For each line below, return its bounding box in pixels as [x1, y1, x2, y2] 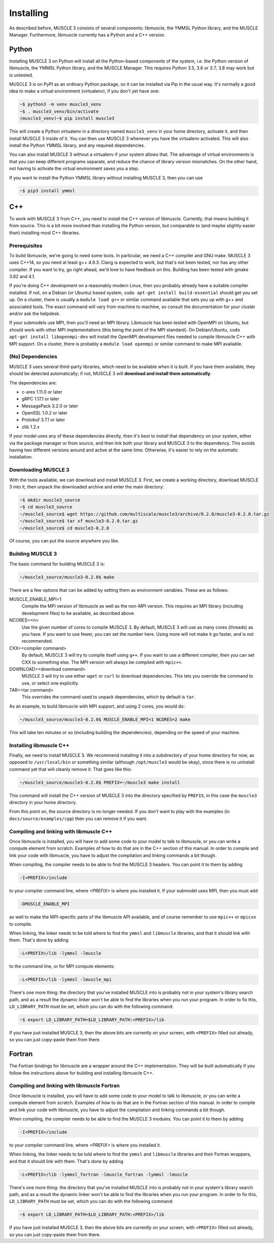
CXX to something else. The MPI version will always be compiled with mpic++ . [21, 659, 183, 665]
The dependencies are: [9, 380, 57, 386]
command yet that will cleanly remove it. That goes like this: [9, 766, 132, 772]
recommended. [21, 638, 53, 644]
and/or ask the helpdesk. [9, 311, 61, 317]
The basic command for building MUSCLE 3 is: [9, 561, 105, 567]
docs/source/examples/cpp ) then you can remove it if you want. [9, 816, 148, 822]
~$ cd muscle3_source [19, 504, 73, 510]
